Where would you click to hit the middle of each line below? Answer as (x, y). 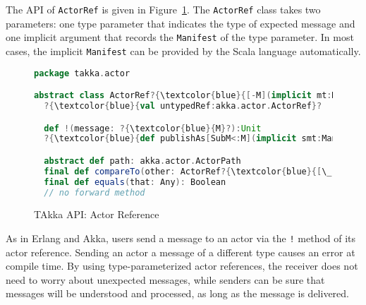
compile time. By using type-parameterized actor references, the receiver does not (182, 266)
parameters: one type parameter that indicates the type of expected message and (181, 23)
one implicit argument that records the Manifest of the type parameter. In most (180, 37)
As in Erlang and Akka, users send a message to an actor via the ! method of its (181, 238)
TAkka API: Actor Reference (97, 214)
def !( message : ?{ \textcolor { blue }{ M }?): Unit (153, 128)
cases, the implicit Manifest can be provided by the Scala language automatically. (183, 50)
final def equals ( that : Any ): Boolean (135, 182)
